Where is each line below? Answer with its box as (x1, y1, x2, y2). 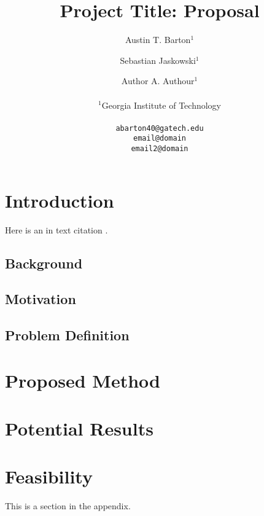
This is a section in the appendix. (5, 499, 131, 512)
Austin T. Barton (125, 33, 191, 46)
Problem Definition (5, 326, 130, 345)
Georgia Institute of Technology (101, 98, 221, 111)
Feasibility (5, 464, 93, 489)
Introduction (5, 187, 114, 213)
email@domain (133, 134, 186, 143)
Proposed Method (5, 367, 160, 393)
